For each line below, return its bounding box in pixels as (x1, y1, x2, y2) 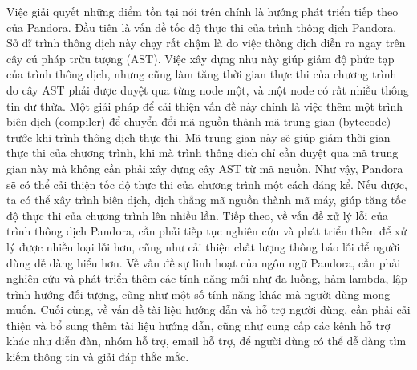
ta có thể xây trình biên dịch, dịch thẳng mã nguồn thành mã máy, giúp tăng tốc (6, 191, 407, 208)
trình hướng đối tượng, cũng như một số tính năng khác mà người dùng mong (6, 285, 391, 302)
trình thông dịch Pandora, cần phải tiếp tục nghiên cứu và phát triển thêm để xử (6, 223, 407, 239)
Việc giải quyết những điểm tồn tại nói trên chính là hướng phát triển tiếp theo (6, 3, 399, 19)
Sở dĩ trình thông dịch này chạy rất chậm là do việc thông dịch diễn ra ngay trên (6, 34, 406, 51)
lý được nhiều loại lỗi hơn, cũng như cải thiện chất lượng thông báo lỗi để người (6, 238, 400, 255)
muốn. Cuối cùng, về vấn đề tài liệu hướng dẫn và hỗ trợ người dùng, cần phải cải (6, 301, 411, 318)
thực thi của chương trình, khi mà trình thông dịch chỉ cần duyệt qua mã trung (6, 144, 399, 161)
